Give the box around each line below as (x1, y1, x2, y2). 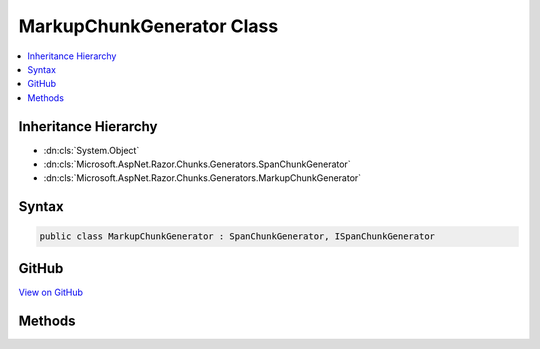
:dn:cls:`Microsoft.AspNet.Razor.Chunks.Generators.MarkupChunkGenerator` (43, 172, 362, 184)
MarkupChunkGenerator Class (18, 15, 279, 37)
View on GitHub (18, 286, 84, 298)
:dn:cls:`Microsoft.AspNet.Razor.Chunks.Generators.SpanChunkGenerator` (43, 158, 351, 170)
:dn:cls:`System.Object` (43, 144, 140, 156)
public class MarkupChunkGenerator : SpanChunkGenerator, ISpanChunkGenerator (39, 231, 435, 242)
